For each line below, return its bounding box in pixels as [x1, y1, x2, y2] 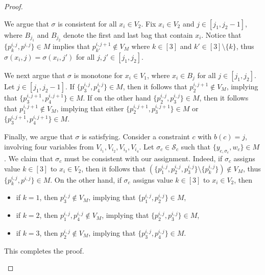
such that [181, 141, 211, 152]
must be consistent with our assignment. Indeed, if [64, 153, 223, 163]
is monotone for [74, 69, 123, 80]
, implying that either [56, 103, 124, 113]
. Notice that [201, 29, 242, 40]
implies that [52, 41, 90, 51]
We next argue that [4, 69, 65, 80]
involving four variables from [4, 141, 94, 152]
